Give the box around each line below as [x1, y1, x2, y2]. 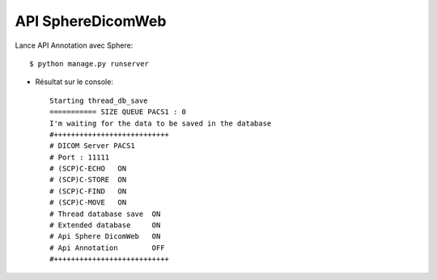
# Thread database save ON [49, 209, 161, 218]
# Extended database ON [49, 221, 161, 230]
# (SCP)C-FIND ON [49, 186, 127, 196]
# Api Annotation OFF [49, 243, 165, 252]
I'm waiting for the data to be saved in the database [49, 118, 272, 128]
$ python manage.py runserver [29, 59, 150, 68]
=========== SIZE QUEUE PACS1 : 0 [49, 108, 186, 117]
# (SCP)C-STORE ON [49, 175, 127, 185]
